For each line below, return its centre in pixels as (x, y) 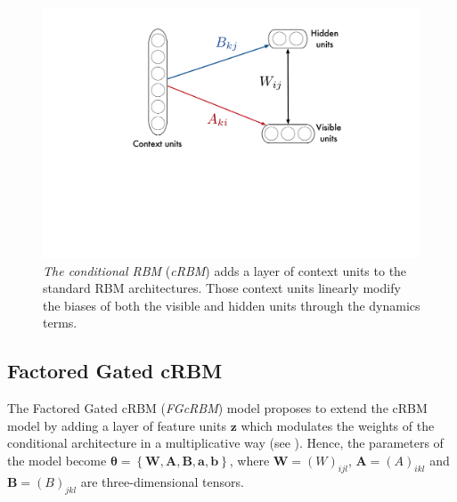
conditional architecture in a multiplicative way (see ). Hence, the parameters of (225, 443)
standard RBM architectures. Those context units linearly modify (222, 288)
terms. (60, 323)
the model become (57, 460)
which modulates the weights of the (338, 425)
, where (249, 460)
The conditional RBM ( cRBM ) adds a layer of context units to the (225, 270)
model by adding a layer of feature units (117, 425)
